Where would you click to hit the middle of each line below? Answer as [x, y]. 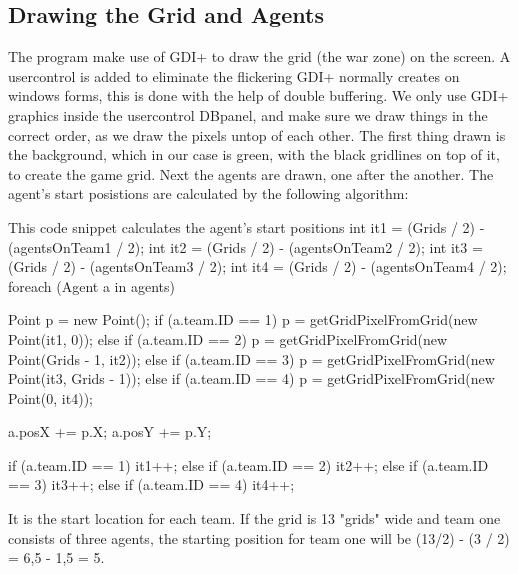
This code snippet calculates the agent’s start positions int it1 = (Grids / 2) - [246, 226]
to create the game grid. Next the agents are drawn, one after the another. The [251, 173]
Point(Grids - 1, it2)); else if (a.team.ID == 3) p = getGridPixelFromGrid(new [251, 358]
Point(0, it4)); [50, 397]
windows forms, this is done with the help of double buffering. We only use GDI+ [258, 95]
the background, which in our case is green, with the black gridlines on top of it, [254, 154]
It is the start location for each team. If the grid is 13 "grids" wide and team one [254, 518]
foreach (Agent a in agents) [91, 285]
